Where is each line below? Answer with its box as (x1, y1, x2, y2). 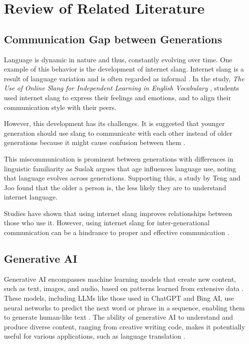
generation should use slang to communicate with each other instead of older (4, 127, 232, 138)
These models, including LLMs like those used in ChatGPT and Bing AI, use (4, 293, 234, 303)
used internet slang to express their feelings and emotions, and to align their (4, 92, 231, 102)
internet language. (4, 192, 58, 202)
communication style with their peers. (4, 102, 117, 112)
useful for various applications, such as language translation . (4, 331, 186, 341)
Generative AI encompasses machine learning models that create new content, (4, 273, 236, 284)
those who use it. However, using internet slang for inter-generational (4, 217, 210, 228)
